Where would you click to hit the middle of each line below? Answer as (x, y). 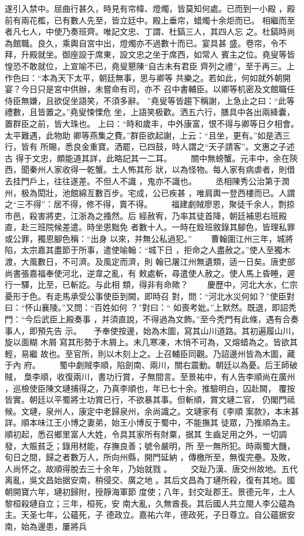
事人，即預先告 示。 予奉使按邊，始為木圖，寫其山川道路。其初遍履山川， (152, 330)
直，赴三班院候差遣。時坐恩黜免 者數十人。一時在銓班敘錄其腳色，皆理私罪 (150, 227)
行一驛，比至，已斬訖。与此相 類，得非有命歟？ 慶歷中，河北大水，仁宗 (151, 284)
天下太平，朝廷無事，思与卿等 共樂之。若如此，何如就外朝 (170, 77)
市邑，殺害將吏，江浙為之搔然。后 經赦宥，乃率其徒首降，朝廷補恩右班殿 (146, 215)
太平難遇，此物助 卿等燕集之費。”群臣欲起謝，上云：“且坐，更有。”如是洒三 (148, 135)
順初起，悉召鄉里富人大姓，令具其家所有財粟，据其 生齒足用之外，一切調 (146, 434)
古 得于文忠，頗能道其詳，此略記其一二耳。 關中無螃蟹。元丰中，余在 (147, 158)
